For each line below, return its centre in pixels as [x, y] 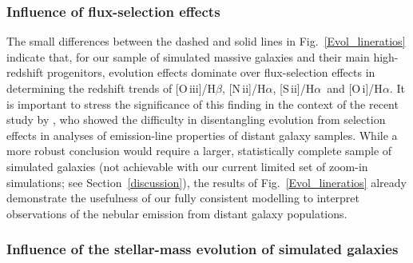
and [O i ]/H [355, 88]
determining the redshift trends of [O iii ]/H [111, 88]
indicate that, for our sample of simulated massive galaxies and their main [188, 56]
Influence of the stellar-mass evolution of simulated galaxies [203, 249]
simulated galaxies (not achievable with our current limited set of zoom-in [187, 166]
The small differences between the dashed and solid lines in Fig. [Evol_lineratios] [206, 41]
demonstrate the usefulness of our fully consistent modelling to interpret [183, 198]
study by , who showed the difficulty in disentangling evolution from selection [196, 120]
